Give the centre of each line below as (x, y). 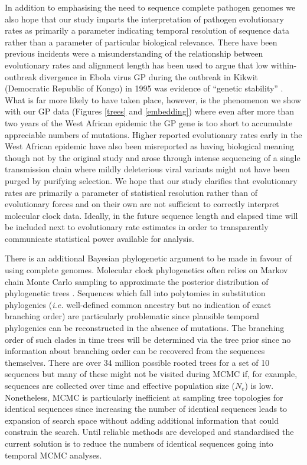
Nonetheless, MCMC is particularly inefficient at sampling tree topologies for (144, 397)
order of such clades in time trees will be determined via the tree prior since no (148, 339)
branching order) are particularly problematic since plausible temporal (132, 316)
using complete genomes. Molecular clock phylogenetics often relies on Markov (146, 270)
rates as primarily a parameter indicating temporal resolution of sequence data (147, 30)
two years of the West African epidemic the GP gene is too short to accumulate (149, 122)
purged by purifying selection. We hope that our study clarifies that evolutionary (151, 180)
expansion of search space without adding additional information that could (142, 420)
